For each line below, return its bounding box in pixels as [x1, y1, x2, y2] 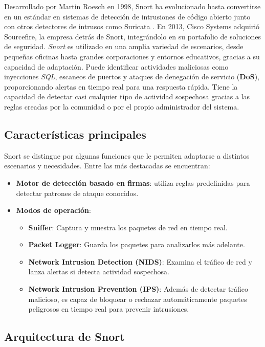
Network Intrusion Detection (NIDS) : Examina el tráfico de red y [28, 256, 252, 267]
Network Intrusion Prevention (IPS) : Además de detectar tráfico [28, 284, 248, 294]
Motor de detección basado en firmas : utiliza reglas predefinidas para [16, 177, 250, 188]
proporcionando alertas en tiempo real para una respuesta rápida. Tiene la [4, 81, 238, 92]
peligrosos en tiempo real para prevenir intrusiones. [28, 303, 189, 314]
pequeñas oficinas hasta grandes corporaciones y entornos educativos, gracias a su [4, 51, 260, 61]
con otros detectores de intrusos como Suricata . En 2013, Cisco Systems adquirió [4, 21, 260, 32]
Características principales [4, 126, 146, 142]
